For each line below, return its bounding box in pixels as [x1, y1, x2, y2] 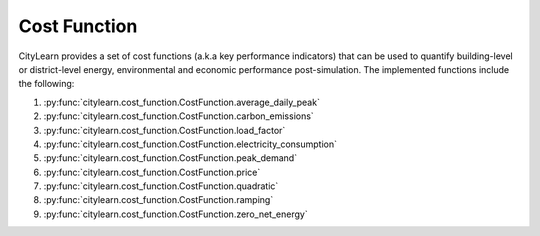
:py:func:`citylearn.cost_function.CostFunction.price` [43, 166, 261, 178]
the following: [18, 78, 75, 90]
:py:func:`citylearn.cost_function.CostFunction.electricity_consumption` [43, 138, 337, 150]
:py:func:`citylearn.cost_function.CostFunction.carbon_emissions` [43, 110, 314, 122]
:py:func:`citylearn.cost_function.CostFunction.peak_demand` [43, 152, 298, 164]
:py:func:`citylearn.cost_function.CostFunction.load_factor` [43, 124, 286, 136]
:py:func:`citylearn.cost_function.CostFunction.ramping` [43, 194, 274, 206]
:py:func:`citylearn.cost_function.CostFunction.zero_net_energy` [43, 208, 309, 220]
